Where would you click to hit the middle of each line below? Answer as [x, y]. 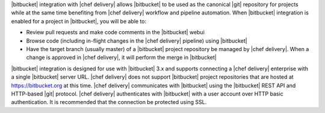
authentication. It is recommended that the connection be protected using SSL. [109, 102]
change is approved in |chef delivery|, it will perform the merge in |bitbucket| [121, 58]
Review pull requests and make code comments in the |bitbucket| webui [115, 32]
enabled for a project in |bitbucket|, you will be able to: [79, 21]
